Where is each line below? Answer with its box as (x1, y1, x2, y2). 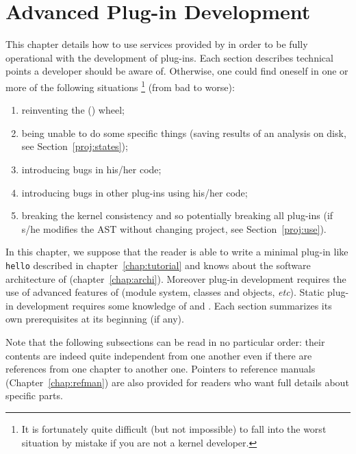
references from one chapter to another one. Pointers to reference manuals (5, 362, 316, 376)
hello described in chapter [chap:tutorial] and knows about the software (5, 257, 311, 272)
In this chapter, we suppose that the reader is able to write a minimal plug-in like (5, 244, 348, 259)
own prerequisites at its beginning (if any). (5, 312, 184, 326)
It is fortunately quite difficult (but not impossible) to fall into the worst (21, 421, 327, 436)
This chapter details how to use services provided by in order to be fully (5, 37, 308, 51)
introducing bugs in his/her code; (21, 162, 162, 176)
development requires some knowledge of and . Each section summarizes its (16, 298, 332, 312)
